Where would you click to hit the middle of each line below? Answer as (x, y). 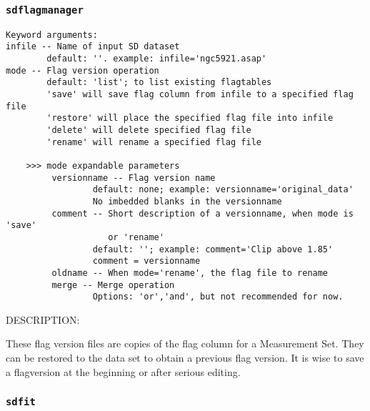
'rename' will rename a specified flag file (154, 142)
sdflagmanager (45, 10)
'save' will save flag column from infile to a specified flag (200, 95)
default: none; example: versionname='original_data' (223, 190)
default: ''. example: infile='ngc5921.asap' (157, 59)
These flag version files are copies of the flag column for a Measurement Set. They (185, 343)
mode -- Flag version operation (82, 70)
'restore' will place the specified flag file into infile (190, 118)
